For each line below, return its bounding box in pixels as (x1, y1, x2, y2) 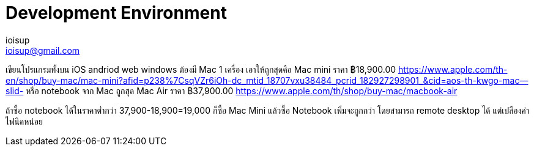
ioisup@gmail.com (6, 45, 80, 56)
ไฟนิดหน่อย (6, 116, 43, 127)
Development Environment (6, 2, 227, 23)
